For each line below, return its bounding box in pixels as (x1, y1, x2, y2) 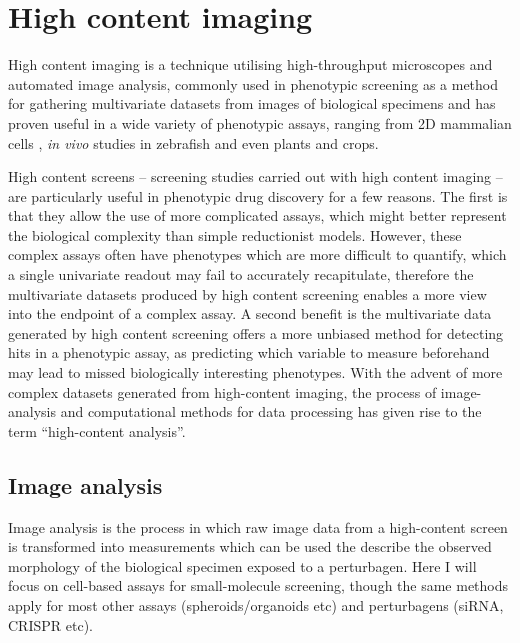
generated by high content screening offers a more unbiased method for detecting (8, 322, 504, 343)
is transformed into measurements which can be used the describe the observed (8, 536, 492, 557)
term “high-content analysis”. (8, 420, 186, 441)
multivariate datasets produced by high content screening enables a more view (8, 283, 487, 304)
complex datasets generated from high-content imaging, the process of (8, 381, 437, 402)
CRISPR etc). (8, 614, 93, 635)
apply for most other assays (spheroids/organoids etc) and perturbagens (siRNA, (8, 594, 504, 615)
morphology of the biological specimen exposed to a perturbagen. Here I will (8, 555, 477, 576)
